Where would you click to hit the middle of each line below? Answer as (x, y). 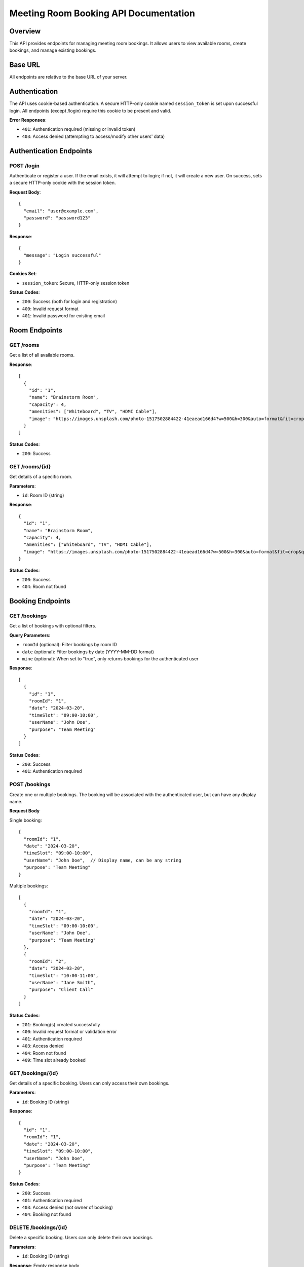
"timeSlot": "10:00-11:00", (64, 975)
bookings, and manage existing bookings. (53, 50)
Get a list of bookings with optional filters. (53, 626)
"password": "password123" (57, 218)
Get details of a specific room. (41, 477)
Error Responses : (28, 120)
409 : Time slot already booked (54, 1060)
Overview (25, 31)
